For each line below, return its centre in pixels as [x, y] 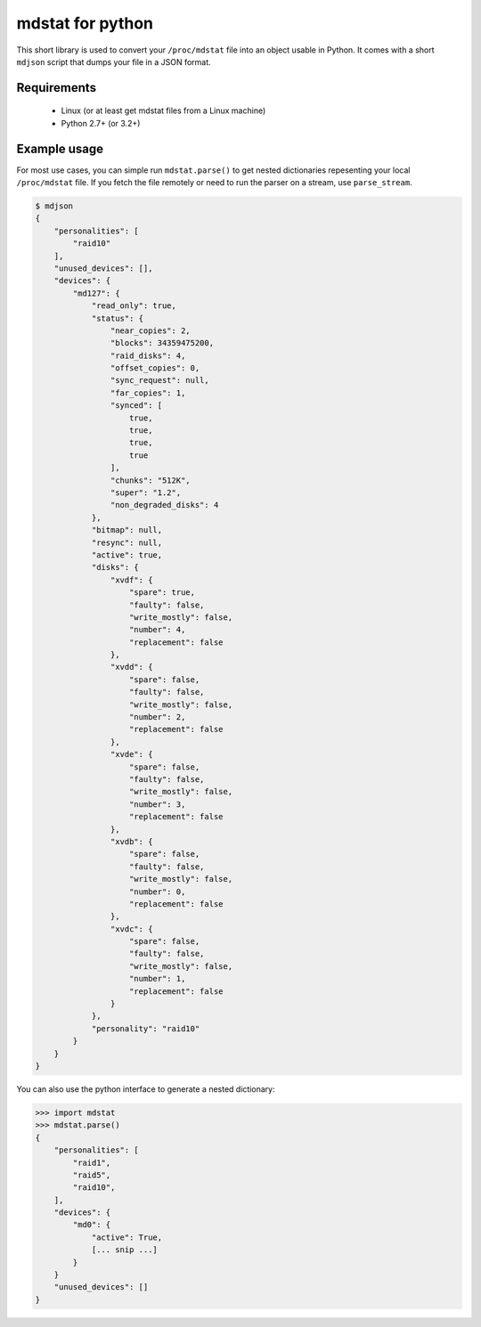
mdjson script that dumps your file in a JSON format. [114, 61]
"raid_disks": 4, [148, 355]
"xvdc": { [131, 929]
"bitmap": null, [127, 530]
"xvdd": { [131, 667]
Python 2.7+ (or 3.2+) [101, 123]
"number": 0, [158, 891]
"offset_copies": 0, [155, 368]
